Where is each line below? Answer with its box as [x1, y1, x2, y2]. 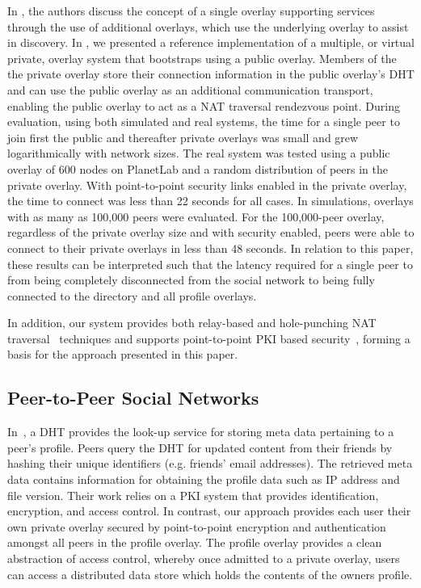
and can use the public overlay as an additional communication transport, [7, 81, 373, 98]
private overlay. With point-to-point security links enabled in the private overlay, [7, 176, 407, 193]
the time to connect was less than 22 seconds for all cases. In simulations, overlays [7, 192, 414, 209]
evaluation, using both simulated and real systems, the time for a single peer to [7, 113, 400, 130]
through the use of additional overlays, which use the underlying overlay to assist [7, 18, 409, 35]
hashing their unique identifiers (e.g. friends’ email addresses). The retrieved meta [7, 455, 413, 472]
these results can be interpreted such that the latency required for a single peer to [7, 255, 413, 272]
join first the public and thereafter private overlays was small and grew [7, 128, 359, 145]
